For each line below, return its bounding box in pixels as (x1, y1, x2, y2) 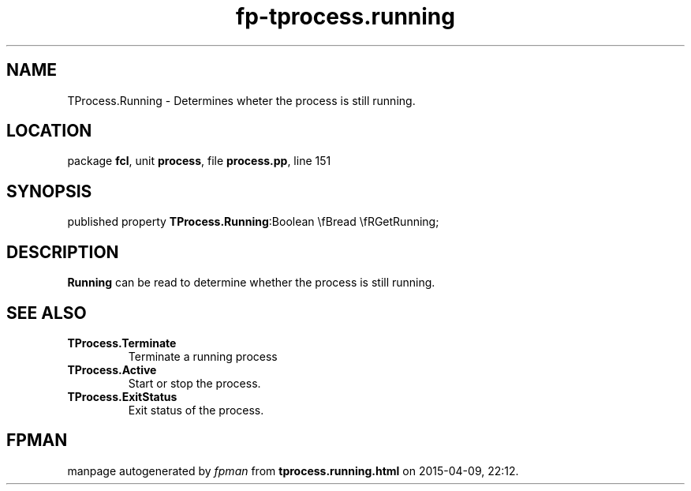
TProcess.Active (67, 362, 157, 377)
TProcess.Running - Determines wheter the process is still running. (67, 93, 416, 107)
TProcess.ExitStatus (67, 389, 177, 403)
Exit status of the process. (128, 403, 264, 417)
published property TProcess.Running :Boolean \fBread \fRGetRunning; (67, 215, 439, 229)
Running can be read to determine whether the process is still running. (67, 275, 435, 290)
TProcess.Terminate (67, 335, 177, 350)
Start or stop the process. (128, 376, 261, 390)
